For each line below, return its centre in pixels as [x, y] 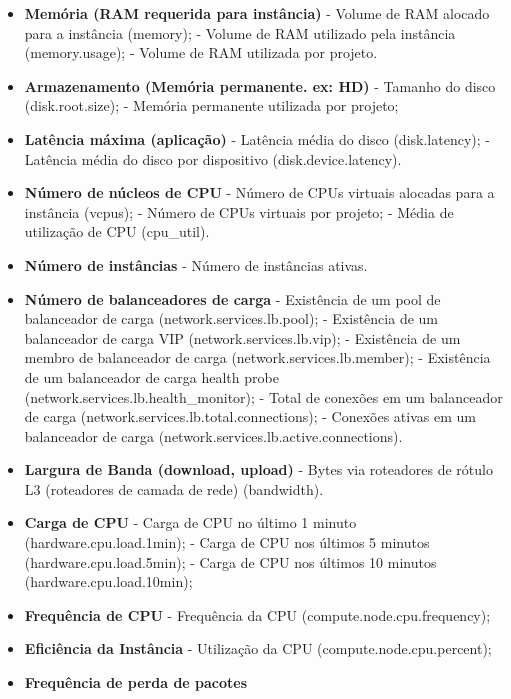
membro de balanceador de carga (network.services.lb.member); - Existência [257, 357]
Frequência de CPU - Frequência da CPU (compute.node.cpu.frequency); [257, 614]
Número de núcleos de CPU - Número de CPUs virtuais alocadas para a [259, 192]
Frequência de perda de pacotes [136, 682]
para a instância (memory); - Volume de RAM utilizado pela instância [240, 32]
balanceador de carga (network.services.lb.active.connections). [213, 435]
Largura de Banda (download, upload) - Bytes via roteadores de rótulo [258, 469]
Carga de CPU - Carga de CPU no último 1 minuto [190, 522]
